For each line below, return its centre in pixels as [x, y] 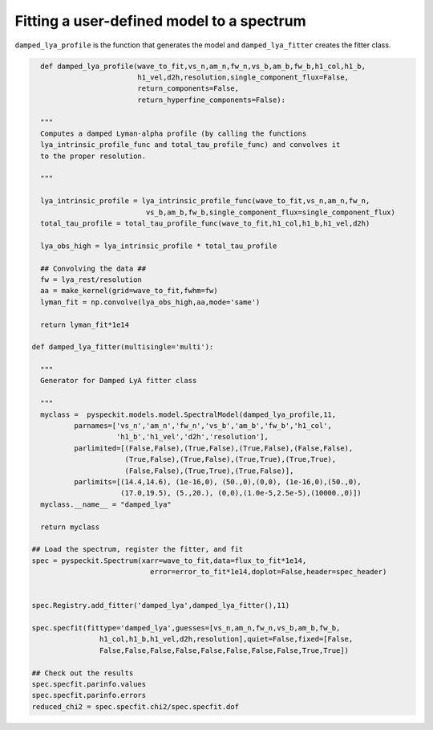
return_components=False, [188, 89]
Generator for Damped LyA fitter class [119, 381]
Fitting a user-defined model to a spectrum [160, 21]
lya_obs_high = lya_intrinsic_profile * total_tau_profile [159, 246]
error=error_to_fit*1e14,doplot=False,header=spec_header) [268, 572]
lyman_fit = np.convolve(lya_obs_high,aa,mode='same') [150, 302]
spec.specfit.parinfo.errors [89, 695]
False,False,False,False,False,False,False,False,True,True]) [224, 650]
